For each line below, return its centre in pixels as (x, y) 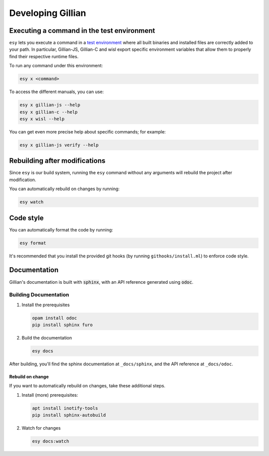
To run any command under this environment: (56, 66)
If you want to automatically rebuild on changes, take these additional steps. (87, 386)
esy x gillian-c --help (49, 112)
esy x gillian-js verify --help (59, 145)
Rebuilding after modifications (57, 161)
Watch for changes (41, 428)
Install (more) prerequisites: (50, 395)
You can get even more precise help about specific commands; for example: (88, 131)
